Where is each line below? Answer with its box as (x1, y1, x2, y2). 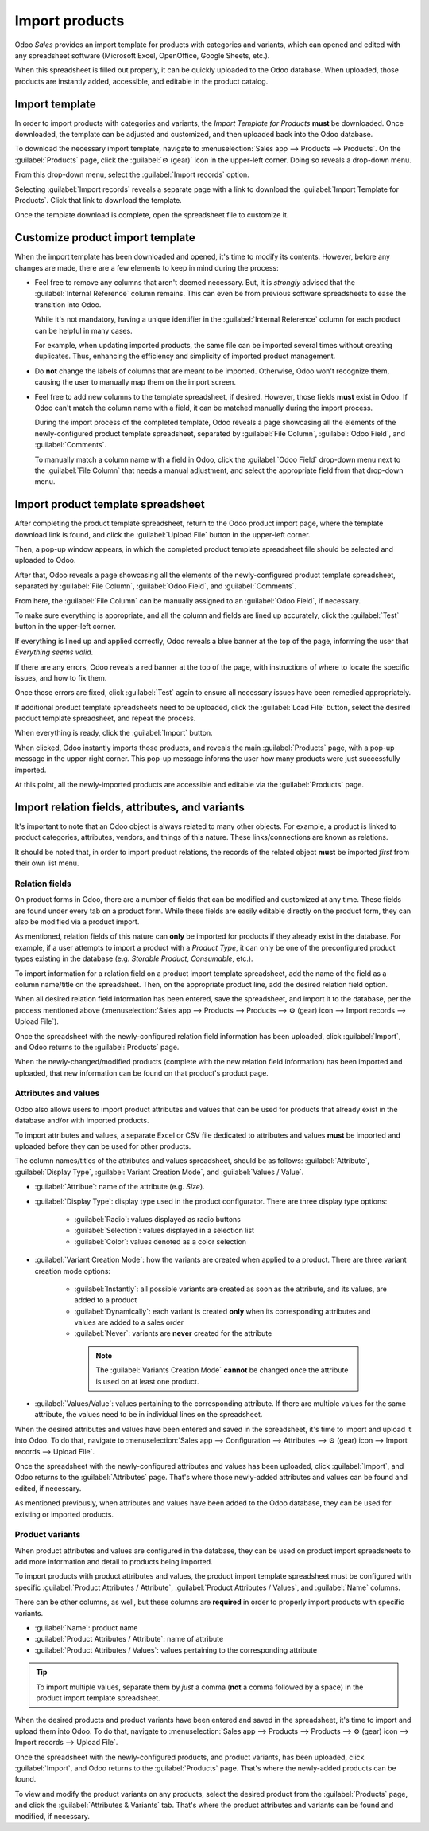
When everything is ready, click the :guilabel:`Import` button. (14, 728, 214, 738)
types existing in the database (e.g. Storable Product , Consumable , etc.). (14, 954, 253, 963)
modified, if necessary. (14, 1811, 91, 1821)
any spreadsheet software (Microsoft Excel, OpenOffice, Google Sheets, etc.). (14, 50, 270, 60)
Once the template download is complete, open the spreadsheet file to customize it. (14, 210, 289, 220)
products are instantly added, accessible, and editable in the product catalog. (14, 76, 269, 86)
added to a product (74, 1295, 137, 1305)
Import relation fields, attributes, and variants (14, 800, 245, 814)
